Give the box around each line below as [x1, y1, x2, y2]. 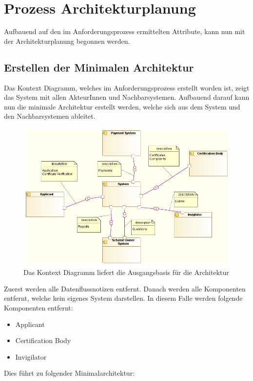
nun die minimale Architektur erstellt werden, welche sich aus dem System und [4, 101, 240, 111]
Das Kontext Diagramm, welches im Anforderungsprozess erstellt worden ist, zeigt [4, 82, 250, 92]
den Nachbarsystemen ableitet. [4, 111, 96, 121]
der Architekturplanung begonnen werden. [4, 36, 130, 46]
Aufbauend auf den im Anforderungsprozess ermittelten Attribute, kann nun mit [4, 26, 245, 36]
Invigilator [15, 351, 47, 362]
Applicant [15, 319, 45, 329]
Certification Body [15, 335, 71, 345]
